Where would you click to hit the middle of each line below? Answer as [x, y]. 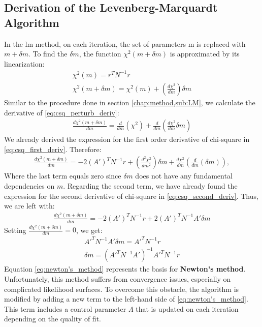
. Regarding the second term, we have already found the [150, 185]
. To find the [48, 54]
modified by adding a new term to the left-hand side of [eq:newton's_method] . [126, 299]
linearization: [24, 63]
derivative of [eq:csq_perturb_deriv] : [62, 112]
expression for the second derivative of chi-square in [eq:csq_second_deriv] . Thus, [131, 196]
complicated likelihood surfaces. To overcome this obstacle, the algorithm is [122, 289]
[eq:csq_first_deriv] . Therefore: [53, 149]
